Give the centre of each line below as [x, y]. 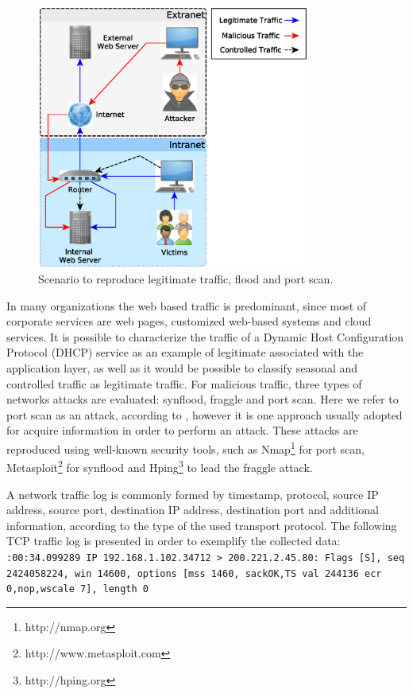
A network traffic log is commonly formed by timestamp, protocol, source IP [193, 494]
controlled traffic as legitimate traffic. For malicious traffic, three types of [184, 383]
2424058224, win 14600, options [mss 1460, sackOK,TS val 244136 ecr [194, 573]
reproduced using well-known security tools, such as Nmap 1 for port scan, [186, 448]
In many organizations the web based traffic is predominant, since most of [187, 305]
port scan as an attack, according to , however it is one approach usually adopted [205, 414]
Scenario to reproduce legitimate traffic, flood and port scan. [186, 279]
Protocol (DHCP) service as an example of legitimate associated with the [185, 352]
